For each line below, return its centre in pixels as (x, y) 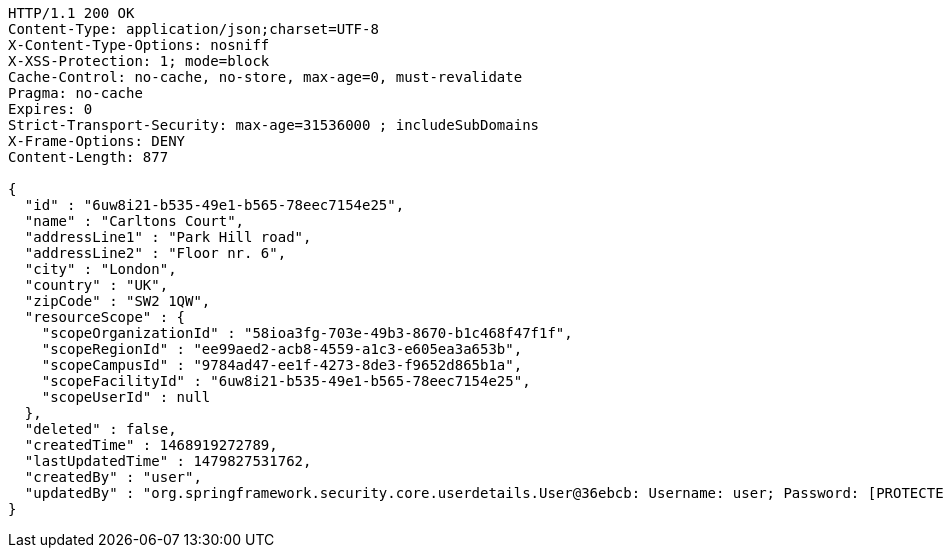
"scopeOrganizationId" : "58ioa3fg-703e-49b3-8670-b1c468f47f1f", (307, 333)
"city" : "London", (100, 269)
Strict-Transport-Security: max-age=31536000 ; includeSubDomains (274, 125)
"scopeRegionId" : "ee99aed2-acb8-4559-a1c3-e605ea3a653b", (282, 349)
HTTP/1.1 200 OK (71, 13)
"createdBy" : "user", (113, 477)
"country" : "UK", (96, 285)
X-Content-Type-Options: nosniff (139, 45)
